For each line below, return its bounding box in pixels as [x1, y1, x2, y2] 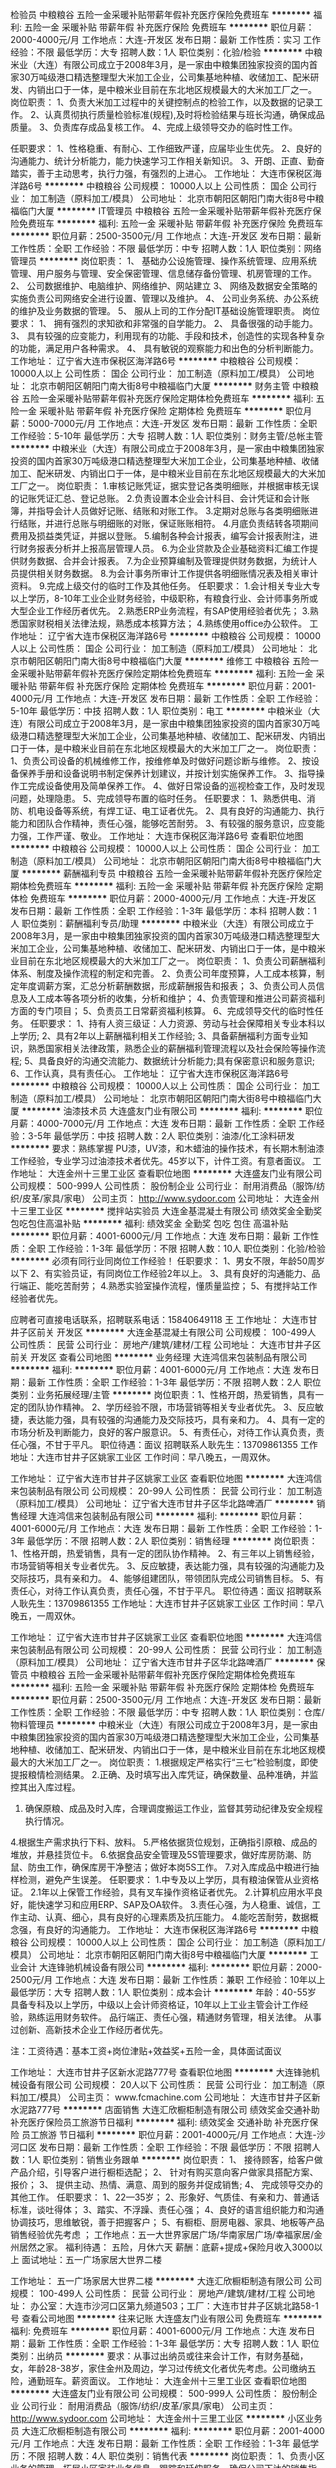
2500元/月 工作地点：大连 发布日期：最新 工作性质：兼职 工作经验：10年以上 [10, 1974, 326, 1985]
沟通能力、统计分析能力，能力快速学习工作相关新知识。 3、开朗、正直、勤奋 [10, 155, 325, 167]
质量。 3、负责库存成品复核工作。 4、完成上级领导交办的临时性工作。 [10, 121, 298, 133]
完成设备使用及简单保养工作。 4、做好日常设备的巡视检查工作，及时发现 [27, 780, 325, 792]
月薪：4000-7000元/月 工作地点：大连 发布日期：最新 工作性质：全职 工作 [10, 1118, 317, 1129]
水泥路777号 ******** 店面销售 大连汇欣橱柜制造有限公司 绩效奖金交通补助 [10, 2104, 320, 2115]
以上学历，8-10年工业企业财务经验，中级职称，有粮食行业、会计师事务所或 [10, 593, 318, 604]
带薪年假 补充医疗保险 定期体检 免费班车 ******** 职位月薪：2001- [38, 680, 317, 692]
